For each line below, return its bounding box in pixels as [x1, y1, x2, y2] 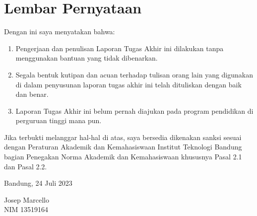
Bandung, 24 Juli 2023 [4, 178, 72, 188]
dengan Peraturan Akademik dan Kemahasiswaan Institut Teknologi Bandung [4, 142, 242, 152]
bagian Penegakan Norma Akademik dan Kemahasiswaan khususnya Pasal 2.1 [4, 151, 242, 162]
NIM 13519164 [4, 204, 49, 215]
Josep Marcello [4, 194, 49, 205]
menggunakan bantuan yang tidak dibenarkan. [15, 53, 158, 63]
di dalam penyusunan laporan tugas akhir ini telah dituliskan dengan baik [15, 79, 242, 89]
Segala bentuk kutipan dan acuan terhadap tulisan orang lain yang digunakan [15, 69, 254, 79]
